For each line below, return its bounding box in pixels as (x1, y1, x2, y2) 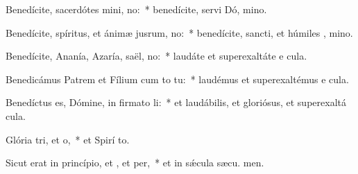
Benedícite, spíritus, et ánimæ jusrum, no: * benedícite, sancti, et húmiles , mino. (6, 25, 353, 40)
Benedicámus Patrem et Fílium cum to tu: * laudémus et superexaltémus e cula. (6, 71, 349, 86)
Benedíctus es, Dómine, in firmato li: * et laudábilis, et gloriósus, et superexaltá (6, 95, 346, 110)
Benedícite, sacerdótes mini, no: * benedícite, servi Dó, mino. (6, 2, 267, 16)
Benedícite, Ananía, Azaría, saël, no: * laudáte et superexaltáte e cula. (6, 49, 307, 63)
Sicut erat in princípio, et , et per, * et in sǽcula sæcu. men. (6, 155, 264, 170)
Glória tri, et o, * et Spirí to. (6, 132, 130, 146)
